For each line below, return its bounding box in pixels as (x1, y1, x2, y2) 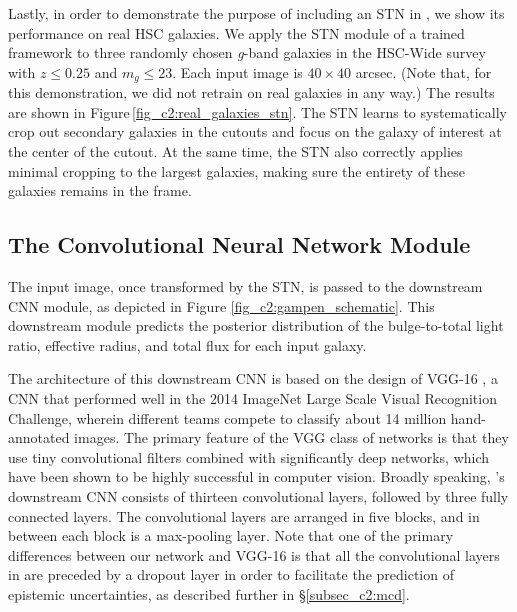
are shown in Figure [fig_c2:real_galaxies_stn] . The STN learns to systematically (8, 101, 507, 122)
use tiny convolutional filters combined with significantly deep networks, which (8, 446, 490, 467)
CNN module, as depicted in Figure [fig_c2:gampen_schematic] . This (8, 295, 435, 316)
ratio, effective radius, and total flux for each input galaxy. (8, 334, 367, 355)
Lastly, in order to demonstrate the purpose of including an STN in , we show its (8, 3, 505, 23)
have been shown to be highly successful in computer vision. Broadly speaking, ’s (8, 466, 505, 487)
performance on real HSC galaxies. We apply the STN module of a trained (8, 22, 465, 43)
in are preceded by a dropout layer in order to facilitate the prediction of (8, 564, 454, 585)
